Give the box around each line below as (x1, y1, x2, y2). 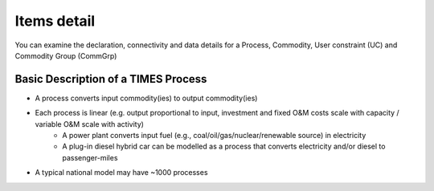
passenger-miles (62, 152, 118, 162)
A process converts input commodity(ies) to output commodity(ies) (35, 93, 258, 103)
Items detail (14, 12, 96, 30)
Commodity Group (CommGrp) (14, 51, 117, 60)
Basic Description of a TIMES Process (14, 72, 207, 86)
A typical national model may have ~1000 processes (35, 168, 208, 177)
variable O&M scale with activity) (35, 119, 145, 128)
